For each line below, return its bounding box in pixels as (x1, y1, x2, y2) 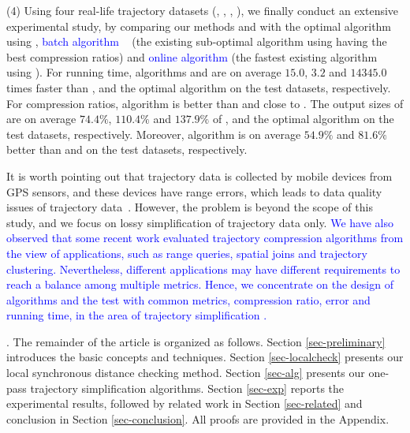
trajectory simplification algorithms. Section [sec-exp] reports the (30, 379, 345, 396)
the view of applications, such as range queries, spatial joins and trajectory (6, 244, 367, 261)
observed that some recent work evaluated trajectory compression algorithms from (6, 230, 404, 246)
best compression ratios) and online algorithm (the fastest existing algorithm (6, 48, 378, 65)
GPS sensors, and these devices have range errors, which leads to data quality (6, 183, 382, 200)
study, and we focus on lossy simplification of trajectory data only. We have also (6, 214, 393, 230)
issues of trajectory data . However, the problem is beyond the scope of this (6, 199, 373, 215)
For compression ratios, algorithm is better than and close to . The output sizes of (6, 95, 404, 111)
